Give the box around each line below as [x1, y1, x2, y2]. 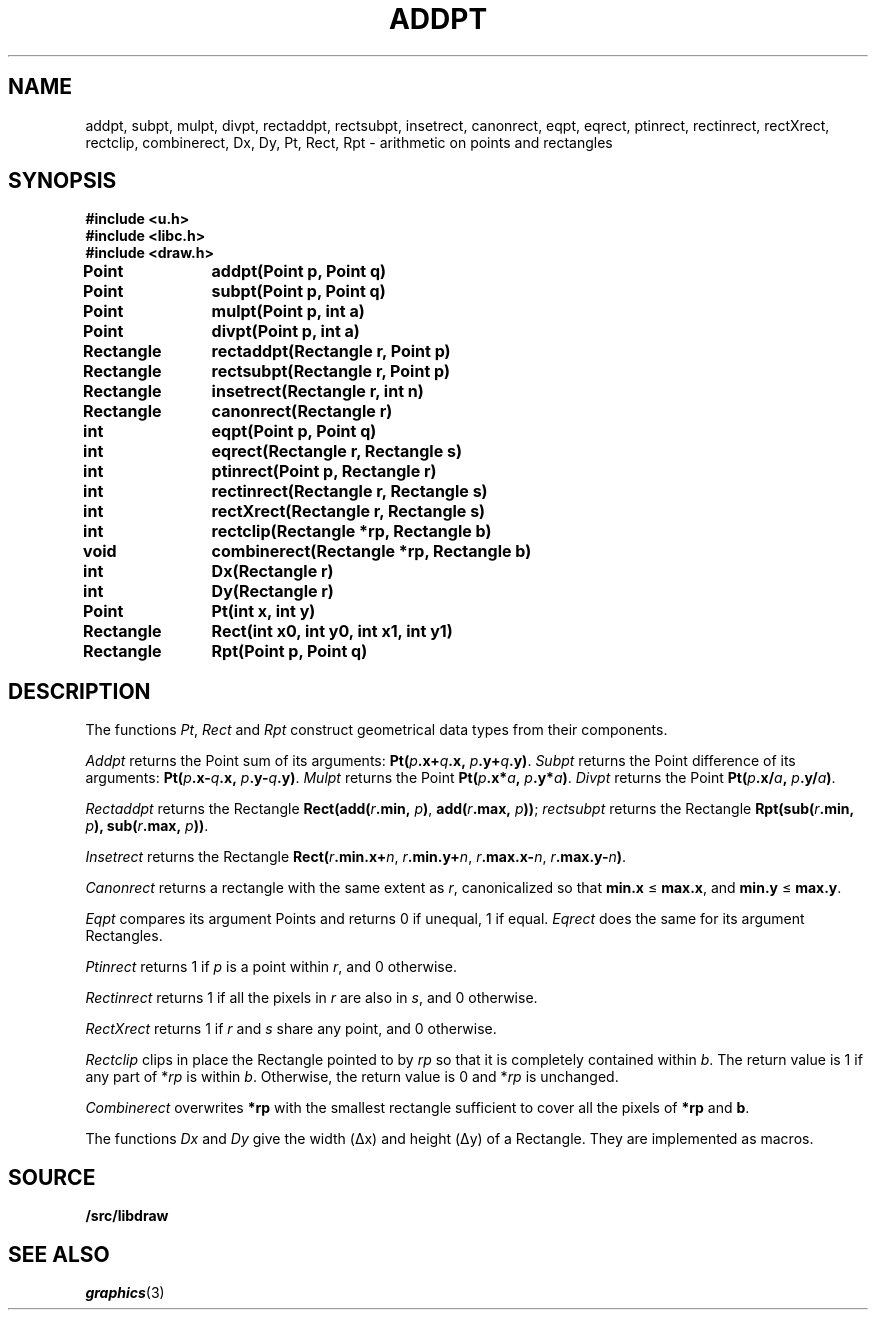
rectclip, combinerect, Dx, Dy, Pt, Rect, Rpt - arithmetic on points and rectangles [85, 133, 613, 151]
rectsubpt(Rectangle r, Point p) [211, 361, 450, 382]
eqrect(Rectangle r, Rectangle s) [211, 441, 463, 462]
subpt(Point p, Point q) [211, 281, 386, 302]
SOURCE [8, 1164, 96, 1190]
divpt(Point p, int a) [211, 321, 360, 342]
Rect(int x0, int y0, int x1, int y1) [211, 621, 453, 642]
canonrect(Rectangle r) [211, 401, 393, 422]
